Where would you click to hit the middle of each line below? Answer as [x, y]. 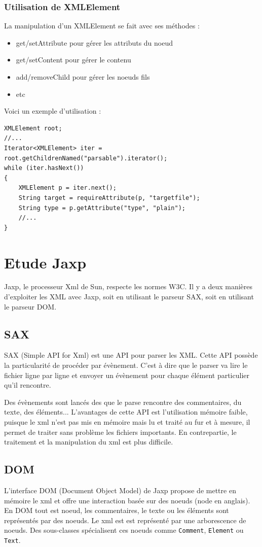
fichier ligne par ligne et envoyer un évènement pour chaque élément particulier [127, 375]
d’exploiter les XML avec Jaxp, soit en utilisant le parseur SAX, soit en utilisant [129, 297]
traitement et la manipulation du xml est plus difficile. [89, 442]
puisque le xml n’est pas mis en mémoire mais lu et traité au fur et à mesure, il [127, 421]
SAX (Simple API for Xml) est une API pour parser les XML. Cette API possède [131, 355]
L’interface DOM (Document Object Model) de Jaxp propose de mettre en [120, 490]
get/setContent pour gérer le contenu [73, 60]
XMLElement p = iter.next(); [67, 188]
